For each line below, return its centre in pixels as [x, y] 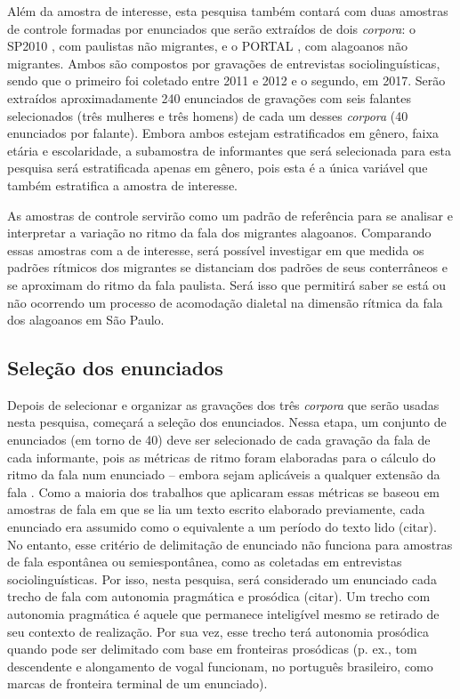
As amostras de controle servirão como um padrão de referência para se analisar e [230, 215]
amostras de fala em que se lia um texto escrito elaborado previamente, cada [216, 509]
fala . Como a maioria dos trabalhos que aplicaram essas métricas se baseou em [224, 491]
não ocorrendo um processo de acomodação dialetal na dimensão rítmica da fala [225, 302]
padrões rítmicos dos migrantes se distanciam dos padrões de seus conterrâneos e [227, 267]
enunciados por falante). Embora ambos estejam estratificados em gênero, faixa [223, 133]
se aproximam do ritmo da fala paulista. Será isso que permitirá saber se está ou [227, 284]
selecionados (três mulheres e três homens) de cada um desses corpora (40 [208, 115]
